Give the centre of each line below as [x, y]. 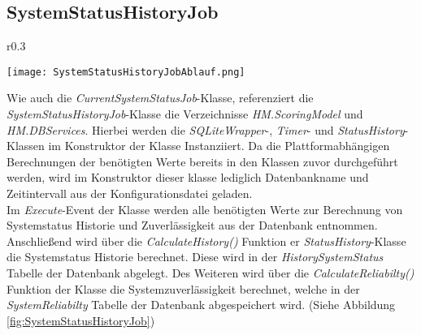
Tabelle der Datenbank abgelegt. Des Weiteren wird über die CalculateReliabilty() [210, 272]
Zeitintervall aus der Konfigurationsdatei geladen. [130, 193]
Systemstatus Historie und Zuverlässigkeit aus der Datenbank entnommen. [192, 225]
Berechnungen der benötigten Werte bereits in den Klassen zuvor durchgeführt [202, 161]
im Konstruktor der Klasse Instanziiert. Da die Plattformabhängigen [219, 146]
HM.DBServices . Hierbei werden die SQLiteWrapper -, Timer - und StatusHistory [206, 129]
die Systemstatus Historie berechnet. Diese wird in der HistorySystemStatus [195, 257]
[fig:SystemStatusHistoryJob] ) [81, 320]
